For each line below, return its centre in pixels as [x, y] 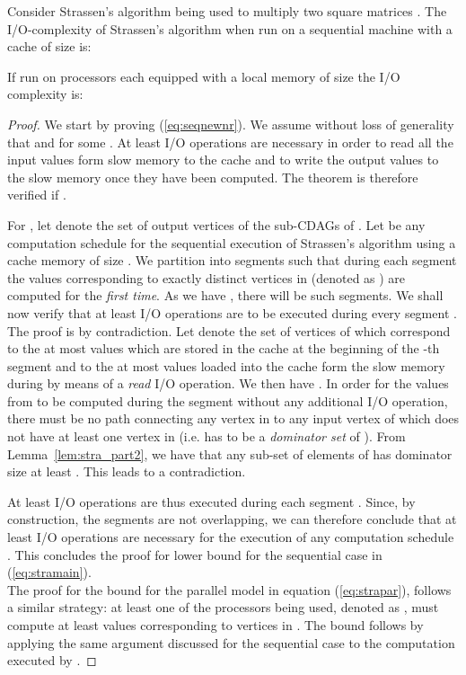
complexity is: [45, 94]
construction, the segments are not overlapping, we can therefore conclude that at [232, 519]
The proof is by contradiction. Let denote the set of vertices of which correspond [229, 330]
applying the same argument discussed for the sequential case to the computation [231, 642]
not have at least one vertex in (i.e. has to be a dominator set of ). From [207, 436]
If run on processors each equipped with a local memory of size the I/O [204, 76]
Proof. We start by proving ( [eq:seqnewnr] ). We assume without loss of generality [231, 124]
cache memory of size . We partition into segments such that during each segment [232, 260]
